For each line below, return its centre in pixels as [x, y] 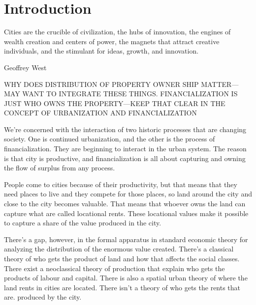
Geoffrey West [25, 67]
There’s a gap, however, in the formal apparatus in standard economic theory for [126, 239]
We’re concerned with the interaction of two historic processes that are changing [125, 129]
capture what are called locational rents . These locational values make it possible [126, 213]
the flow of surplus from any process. [60, 168]
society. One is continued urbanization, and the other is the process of [110, 139]
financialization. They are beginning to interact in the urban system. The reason [125, 149]
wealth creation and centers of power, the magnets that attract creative [112, 41]
